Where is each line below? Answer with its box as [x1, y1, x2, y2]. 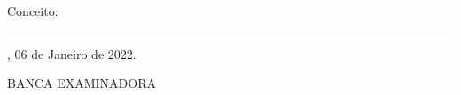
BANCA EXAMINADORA [7, 74, 156, 92]
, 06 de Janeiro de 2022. [7, 44, 137, 62]
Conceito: [7, 2, 59, 19]
